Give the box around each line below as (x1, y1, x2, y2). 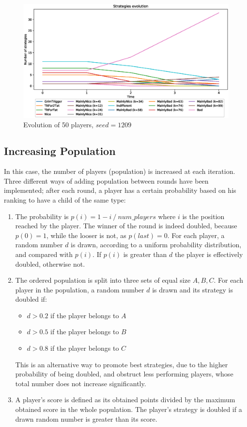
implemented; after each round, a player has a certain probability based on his (4, 185, 236, 195)
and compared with (15, 249, 73, 259)
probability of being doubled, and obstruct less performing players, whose (15, 369, 233, 379)
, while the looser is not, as (46, 230, 126, 240)
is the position (182, 211, 225, 221)
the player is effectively (174, 249, 243, 259)
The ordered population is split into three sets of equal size (15, 275, 191, 285)
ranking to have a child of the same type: (4, 194, 126, 205)
